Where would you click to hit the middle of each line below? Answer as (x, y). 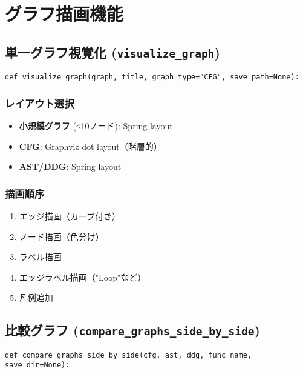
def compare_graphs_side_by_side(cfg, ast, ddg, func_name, (129, 355)
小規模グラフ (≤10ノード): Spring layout (96, 126)
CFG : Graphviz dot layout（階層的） (90, 146)
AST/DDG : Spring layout (70, 166)
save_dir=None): (37, 365)
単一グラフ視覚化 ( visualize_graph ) (112, 52)
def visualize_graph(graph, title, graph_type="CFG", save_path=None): (152, 77)
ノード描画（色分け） (61, 236)
